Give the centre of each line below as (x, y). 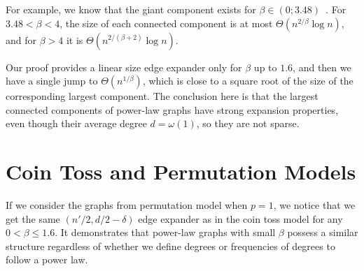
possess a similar (323, 232)
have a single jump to (52, 81)
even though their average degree (76, 123)
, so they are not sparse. (248, 123)
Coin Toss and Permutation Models (181, 171)
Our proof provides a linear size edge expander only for (124, 67)
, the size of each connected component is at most (166, 23)
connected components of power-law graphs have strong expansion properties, (172, 109)
